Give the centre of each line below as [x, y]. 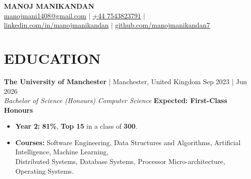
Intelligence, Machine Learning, [62, 152]
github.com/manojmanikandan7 [163, 25]
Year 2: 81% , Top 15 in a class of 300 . [76, 126]
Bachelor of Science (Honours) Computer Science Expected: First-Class [116, 100]
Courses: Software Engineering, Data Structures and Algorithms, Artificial [128, 142]
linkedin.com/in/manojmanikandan [56, 25]
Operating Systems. [44, 171]
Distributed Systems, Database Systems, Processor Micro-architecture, [120, 161]
